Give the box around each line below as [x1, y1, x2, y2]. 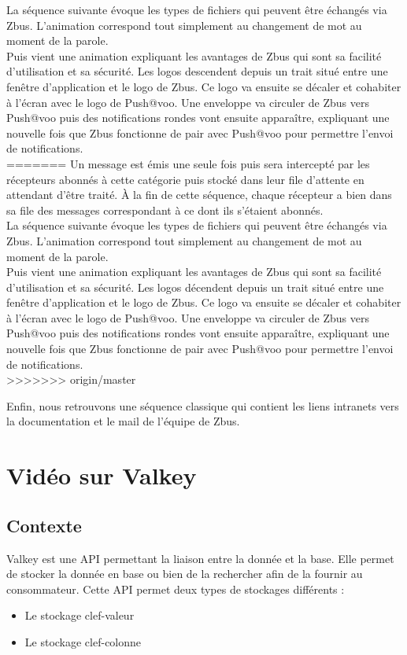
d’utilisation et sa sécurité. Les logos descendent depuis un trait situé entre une [6, 63, 388, 79]
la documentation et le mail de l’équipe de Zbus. [6, 413, 240, 429]
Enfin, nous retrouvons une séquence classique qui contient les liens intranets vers [6, 397, 399, 414]
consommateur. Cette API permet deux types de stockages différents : [6, 580, 345, 597]
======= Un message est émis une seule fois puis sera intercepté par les [6, 155, 370, 171]
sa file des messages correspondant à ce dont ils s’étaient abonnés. [6, 201, 324, 218]
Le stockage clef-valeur [24, 607, 135, 624]
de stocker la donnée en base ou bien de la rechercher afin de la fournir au [6, 565, 363, 582]
